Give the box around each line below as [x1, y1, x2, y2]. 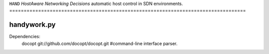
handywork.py [9, 20, 56, 29]
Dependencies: [9, 34, 41, 40]
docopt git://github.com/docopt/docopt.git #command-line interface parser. [21, 40, 178, 47]
